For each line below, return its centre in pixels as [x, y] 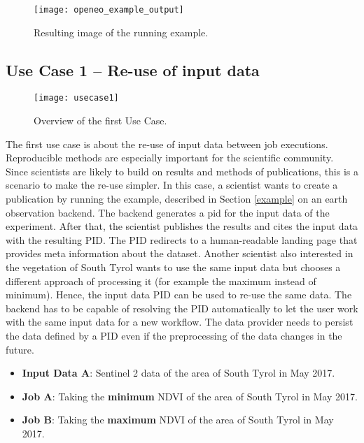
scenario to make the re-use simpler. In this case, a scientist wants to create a [172, 185]
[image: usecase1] [76, 98]
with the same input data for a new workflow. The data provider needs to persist [180, 322]
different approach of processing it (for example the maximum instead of [161, 281]
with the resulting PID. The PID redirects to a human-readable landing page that [182, 239]
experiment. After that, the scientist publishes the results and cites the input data [182, 226]
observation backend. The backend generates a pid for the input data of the [168, 212]
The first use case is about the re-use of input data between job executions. [167, 144]
